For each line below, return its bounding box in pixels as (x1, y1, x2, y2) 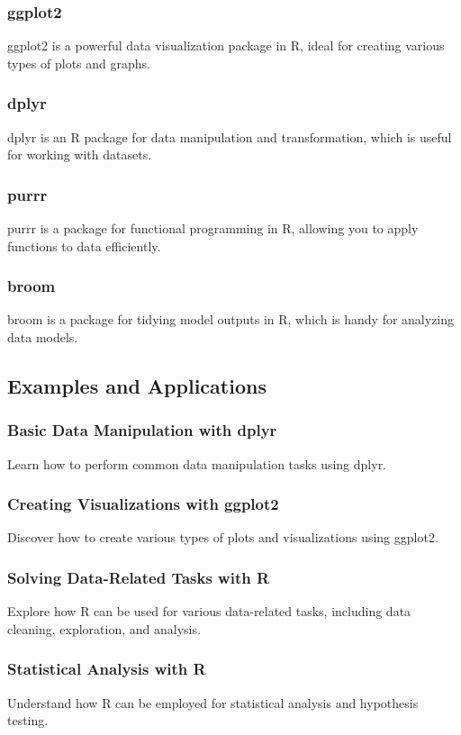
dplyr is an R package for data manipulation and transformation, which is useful (7, 127, 452, 146)
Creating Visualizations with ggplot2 (7, 493, 279, 515)
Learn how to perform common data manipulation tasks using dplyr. (7, 454, 387, 473)
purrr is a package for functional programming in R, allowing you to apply (7, 219, 419, 238)
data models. (7, 328, 78, 347)
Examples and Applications (7, 372, 267, 400)
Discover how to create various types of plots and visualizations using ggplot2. (7, 528, 438, 547)
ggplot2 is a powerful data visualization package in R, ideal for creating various (7, 36, 445, 55)
